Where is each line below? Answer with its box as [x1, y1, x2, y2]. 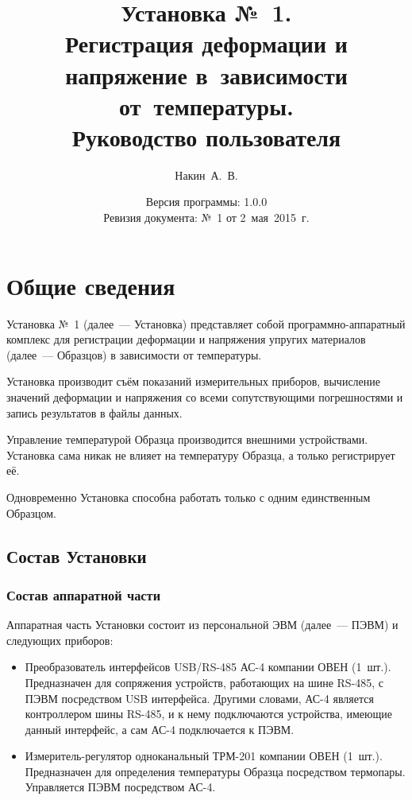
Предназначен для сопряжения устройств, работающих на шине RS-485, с [25, 674, 384, 690]
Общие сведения [6, 269, 175, 301]
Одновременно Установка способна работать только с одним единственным [6, 488, 371, 505]
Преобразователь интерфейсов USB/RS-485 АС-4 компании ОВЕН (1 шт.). [25, 658, 391, 675]
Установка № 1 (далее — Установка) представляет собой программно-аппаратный [6, 315, 406, 332]
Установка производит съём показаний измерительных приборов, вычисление [6, 373, 380, 390]
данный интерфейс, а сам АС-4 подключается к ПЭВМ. [25, 720, 295, 737]
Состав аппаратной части [6, 584, 161, 604]
